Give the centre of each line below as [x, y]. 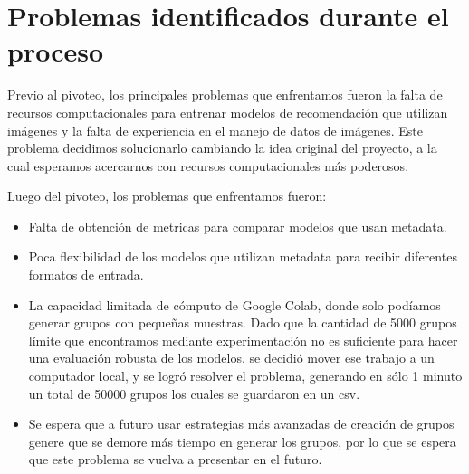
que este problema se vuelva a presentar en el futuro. [175, 459]
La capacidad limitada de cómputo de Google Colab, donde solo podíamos [234, 304]
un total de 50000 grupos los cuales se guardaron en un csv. [194, 393]
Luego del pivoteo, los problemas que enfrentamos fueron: [167, 196]
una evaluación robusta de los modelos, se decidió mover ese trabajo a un [231, 358]
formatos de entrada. [86, 275]
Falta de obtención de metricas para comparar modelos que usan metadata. [238, 226]
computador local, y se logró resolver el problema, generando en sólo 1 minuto [245, 376]
